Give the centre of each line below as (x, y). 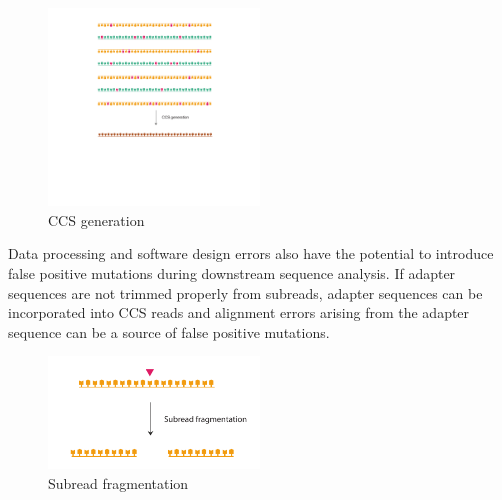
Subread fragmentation (118, 483)
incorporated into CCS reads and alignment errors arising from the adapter (239, 312)
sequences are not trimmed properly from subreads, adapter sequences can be (245, 292)
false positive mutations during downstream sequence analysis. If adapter (232, 272)
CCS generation (96, 219)
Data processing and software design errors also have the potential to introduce (251, 253)
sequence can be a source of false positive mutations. (169, 331)
